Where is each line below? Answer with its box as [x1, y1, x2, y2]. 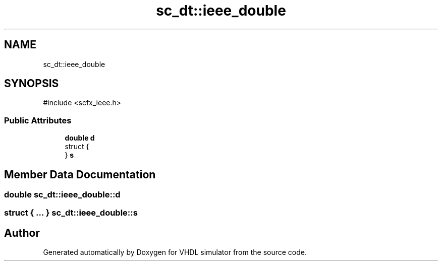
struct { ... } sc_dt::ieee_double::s [4, 208, 138, 218]
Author [4, 226, 40, 239]
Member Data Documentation [4, 168, 156, 181]
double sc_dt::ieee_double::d [4, 189, 121, 200]
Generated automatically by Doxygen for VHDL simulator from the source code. [43, 248, 307, 257]
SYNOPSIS [4, 77, 59, 90]
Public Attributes [4, 115, 72, 125]
